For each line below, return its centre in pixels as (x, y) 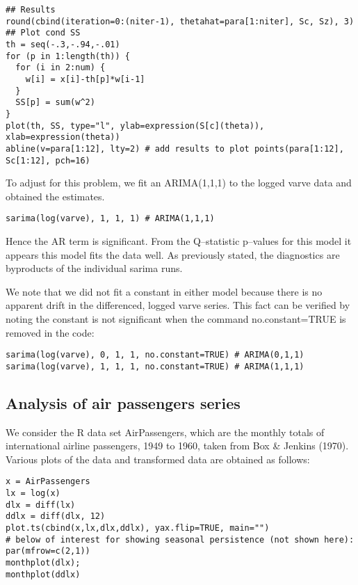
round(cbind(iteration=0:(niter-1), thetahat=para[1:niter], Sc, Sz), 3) (180, 21)
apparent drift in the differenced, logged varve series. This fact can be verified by (178, 305)
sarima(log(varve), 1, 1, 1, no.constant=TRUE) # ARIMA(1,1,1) (155, 366)
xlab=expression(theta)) (63, 137)
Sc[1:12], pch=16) (48, 160)
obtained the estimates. (55, 196)
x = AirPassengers (48, 482)
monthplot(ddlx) (43, 574)
